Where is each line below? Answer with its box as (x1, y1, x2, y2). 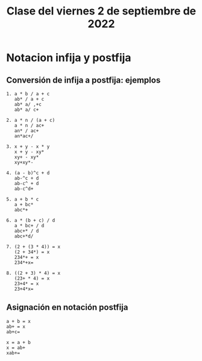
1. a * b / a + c (6, 91, 50, 97)
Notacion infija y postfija (6, 51, 131, 64)
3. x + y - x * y (6, 143, 50, 149)
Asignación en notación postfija (6, 303, 128, 313)
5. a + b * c (6, 196, 39, 202)
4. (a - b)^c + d (6, 170, 50, 176)
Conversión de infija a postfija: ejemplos (6, 75, 161, 85)
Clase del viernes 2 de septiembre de (6, 4, 197, 18)
